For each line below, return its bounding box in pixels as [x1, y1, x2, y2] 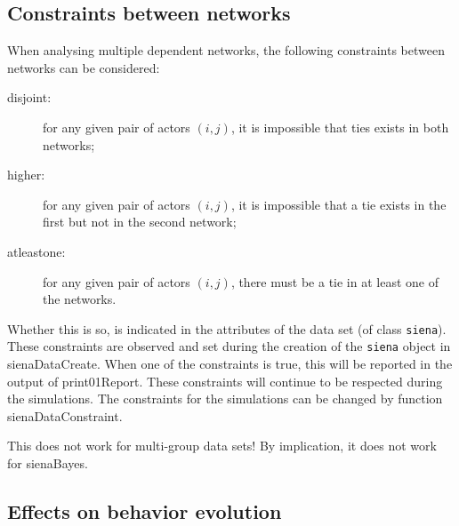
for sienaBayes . [7, 454, 89, 473]
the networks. [43, 290, 117, 308]
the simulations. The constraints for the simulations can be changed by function [7, 389, 443, 408]
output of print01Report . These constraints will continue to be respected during [7, 371, 443, 390]
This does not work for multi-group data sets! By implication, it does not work [7, 436, 437, 455]
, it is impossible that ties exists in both [230, 117, 449, 136]
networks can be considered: [7, 58, 160, 76]
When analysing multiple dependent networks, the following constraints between [7, 41, 445, 60]
